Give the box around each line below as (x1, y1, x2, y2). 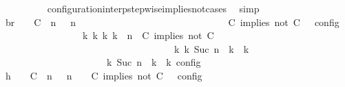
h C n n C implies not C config (5, 68, 202, 82)
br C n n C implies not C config (5, 14, 339, 29)
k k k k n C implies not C (82, 28, 214, 42)
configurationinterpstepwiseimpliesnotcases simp (47, 1, 260, 15)
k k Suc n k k (174, 41, 249, 55)
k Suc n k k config (106, 55, 201, 69)
